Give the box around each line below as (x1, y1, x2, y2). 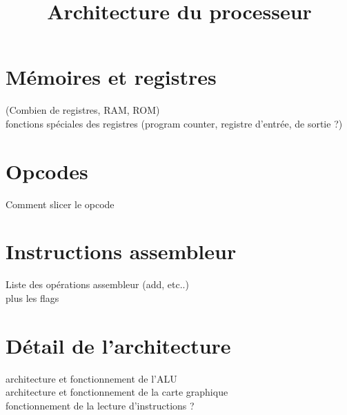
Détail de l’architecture (6, 331, 231, 359)
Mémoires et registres (6, 63, 217, 91)
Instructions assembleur (6, 237, 237, 265)
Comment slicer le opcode (6, 196, 115, 211)
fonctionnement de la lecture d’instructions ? (6, 398, 195, 412)
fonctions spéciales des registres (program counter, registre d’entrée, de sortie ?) (6, 116, 343, 130)
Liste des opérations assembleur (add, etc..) (6, 277, 189, 292)
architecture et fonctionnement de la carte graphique (6, 385, 228, 399)
